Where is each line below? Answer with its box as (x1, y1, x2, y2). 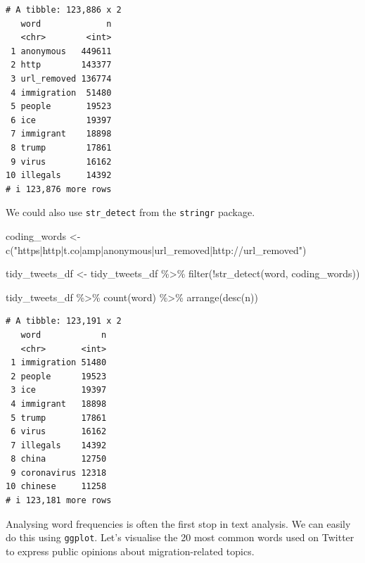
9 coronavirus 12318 (11, 467, 107, 478)
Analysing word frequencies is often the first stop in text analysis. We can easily (6, 516, 351, 531)
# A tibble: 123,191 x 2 (6, 316, 122, 327)
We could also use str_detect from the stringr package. (6, 205, 255, 220)
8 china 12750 (11, 454, 107, 464)
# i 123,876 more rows (6, 184, 112, 194)
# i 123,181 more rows (6, 495, 112, 506)
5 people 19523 (11, 101, 112, 112)
